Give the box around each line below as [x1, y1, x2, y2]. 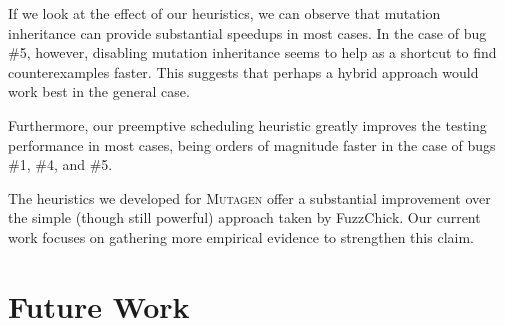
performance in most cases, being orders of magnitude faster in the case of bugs [8, 134, 496, 155]
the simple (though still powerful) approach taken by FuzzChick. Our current [8, 207, 481, 228]
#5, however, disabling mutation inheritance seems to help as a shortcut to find [8, 42, 497, 63]
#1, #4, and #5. [8, 154, 113, 175]
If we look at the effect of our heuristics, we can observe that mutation [8, 3, 441, 23]
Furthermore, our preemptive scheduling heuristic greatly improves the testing [8, 114, 487, 135]
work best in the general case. [8, 81, 190, 102]
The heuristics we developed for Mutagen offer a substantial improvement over [8, 187, 491, 208]
